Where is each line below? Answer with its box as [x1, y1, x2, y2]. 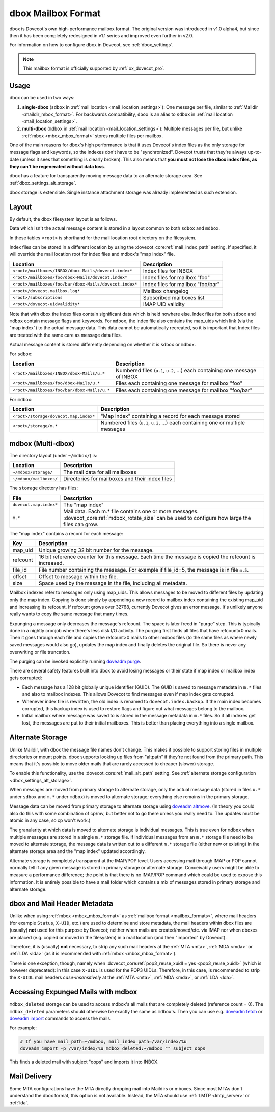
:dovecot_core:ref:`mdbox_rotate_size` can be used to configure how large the [63, 514, 251, 521]
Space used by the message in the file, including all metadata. [38, 579, 187, 586]
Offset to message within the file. [38, 573, 118, 580]
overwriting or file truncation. [9, 649, 71, 655]
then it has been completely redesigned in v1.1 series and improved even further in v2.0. [9, 32, 194, 38]
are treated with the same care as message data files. [9, 332, 122, 338]
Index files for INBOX [143, 267, 194, 274]
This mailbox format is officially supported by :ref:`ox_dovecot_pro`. [23, 65, 165, 71]
